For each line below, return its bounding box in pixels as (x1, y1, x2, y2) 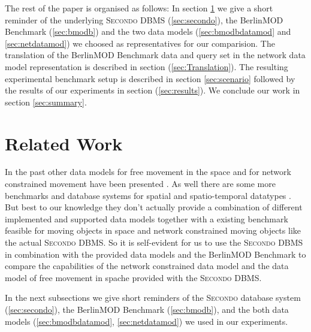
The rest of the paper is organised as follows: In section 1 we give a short (5, 2, 273, 14)
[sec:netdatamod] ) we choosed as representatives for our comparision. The (5, 37, 275, 49)
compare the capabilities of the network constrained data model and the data (5, 259, 289, 272)
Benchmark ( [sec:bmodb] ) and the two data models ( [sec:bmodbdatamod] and (5, 25, 291, 38)
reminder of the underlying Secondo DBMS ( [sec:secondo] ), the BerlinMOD (5, 13, 283, 26)
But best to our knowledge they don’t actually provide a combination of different (5, 201, 303, 213)
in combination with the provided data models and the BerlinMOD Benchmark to (5, 248, 306, 260)
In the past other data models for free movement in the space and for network (5, 165, 291, 178)
